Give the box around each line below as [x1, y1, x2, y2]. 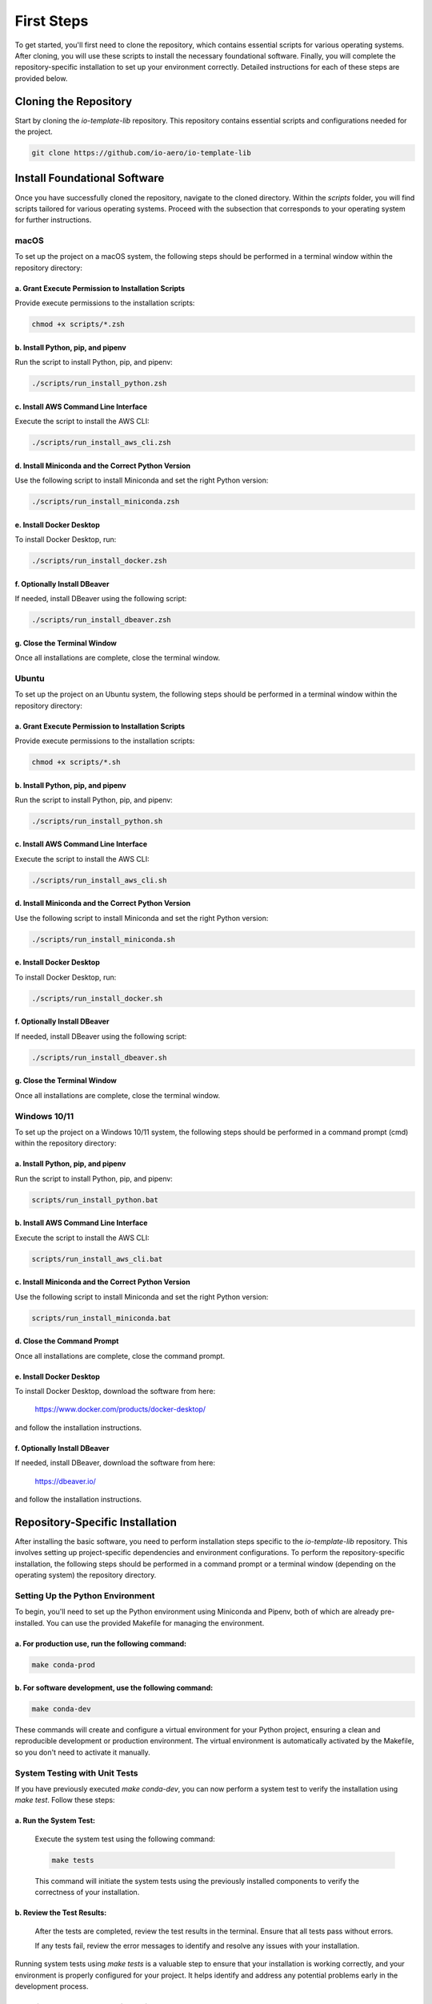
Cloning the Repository [14, 95, 132, 108]
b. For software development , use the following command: [14, 1683, 214, 1693]
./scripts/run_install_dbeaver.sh [31, 1053, 167, 1062]
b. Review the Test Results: [14, 1908, 107, 1917]
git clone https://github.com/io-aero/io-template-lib [31, 148, 251, 157]
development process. [14, 1982, 89, 1991]
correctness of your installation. [34, 1888, 140, 1897]
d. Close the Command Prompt [14, 1336, 119, 1346]
